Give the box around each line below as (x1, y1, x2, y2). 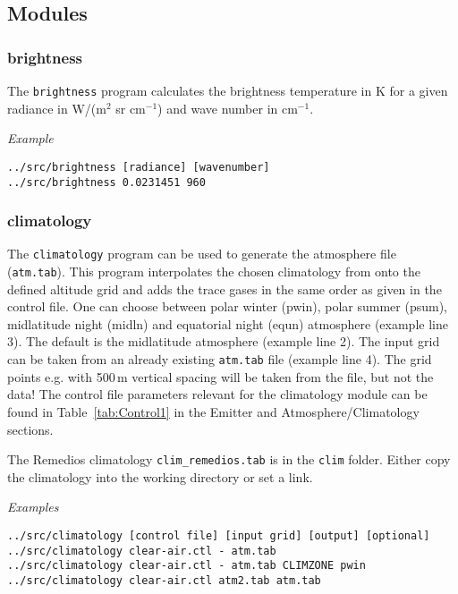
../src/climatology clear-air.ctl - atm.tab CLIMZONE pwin (7, 559, 366, 573)
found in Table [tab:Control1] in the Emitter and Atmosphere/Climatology (7, 402, 420, 420)
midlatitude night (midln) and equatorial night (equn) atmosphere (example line (7, 314, 448, 333)
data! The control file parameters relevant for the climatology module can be (7, 385, 428, 403)
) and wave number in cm (157, 98, 298, 117)
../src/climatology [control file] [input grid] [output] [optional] (7, 529, 430, 542)
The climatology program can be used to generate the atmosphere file (7, 244, 396, 263)
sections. (7, 420, 54, 438)
